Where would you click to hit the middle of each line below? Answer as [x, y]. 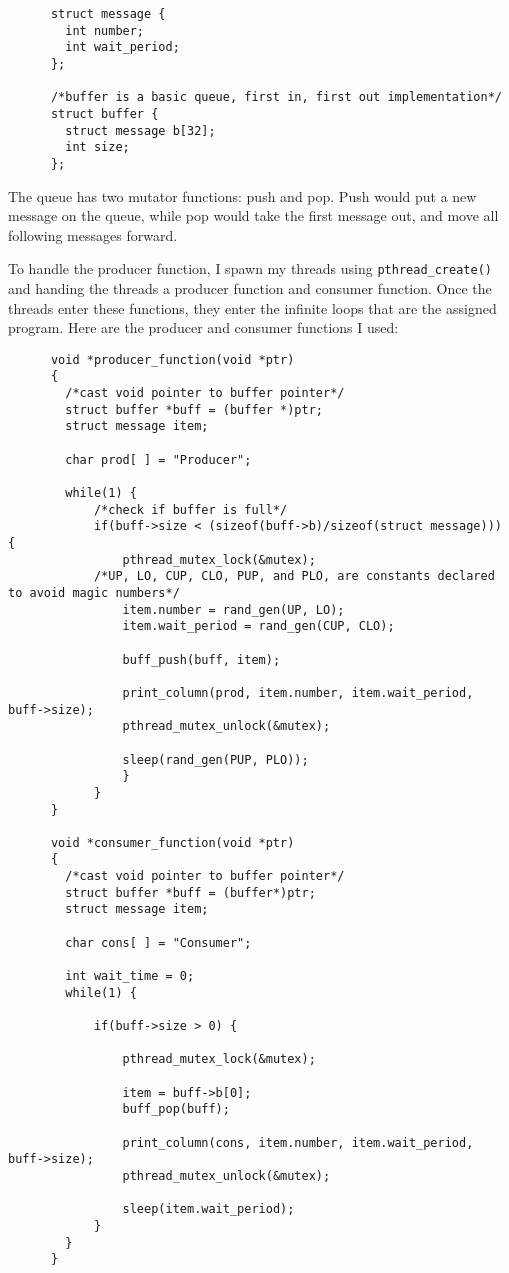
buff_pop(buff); [176, 1109]
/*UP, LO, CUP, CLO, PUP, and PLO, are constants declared [294, 576]
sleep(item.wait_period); [208, 1209]
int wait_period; [122, 47]
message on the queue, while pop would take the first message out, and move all [253, 215]
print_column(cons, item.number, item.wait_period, [298, 1142]
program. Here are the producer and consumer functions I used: [203, 327]
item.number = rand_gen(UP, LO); [233, 609]
